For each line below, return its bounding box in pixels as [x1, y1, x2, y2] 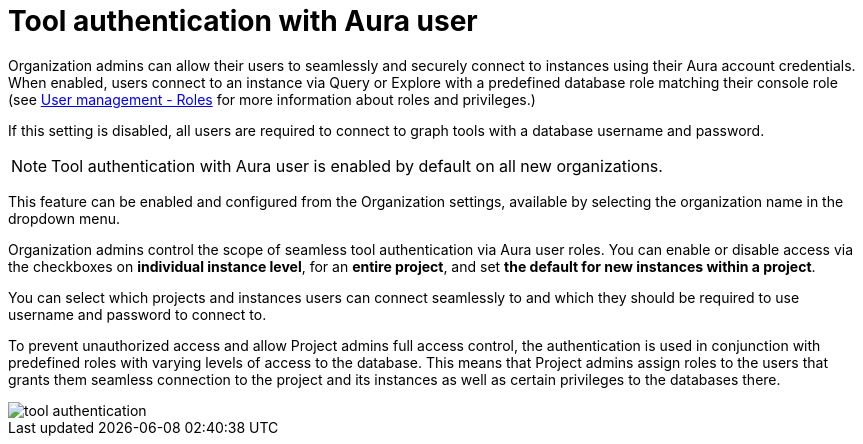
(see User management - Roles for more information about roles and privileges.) [8, 90, 536, 108]
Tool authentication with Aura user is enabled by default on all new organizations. [51, 155, 663, 176]
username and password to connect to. [8, 305, 267, 323]
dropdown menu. [8, 209, 120, 227]
